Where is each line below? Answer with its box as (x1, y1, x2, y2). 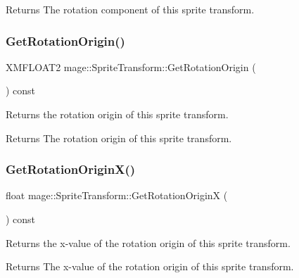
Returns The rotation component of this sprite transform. (6, 2, 255, 16)
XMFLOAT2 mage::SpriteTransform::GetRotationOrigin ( (6, 59, 256, 74)
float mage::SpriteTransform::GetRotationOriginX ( (6, 188, 228, 203)
